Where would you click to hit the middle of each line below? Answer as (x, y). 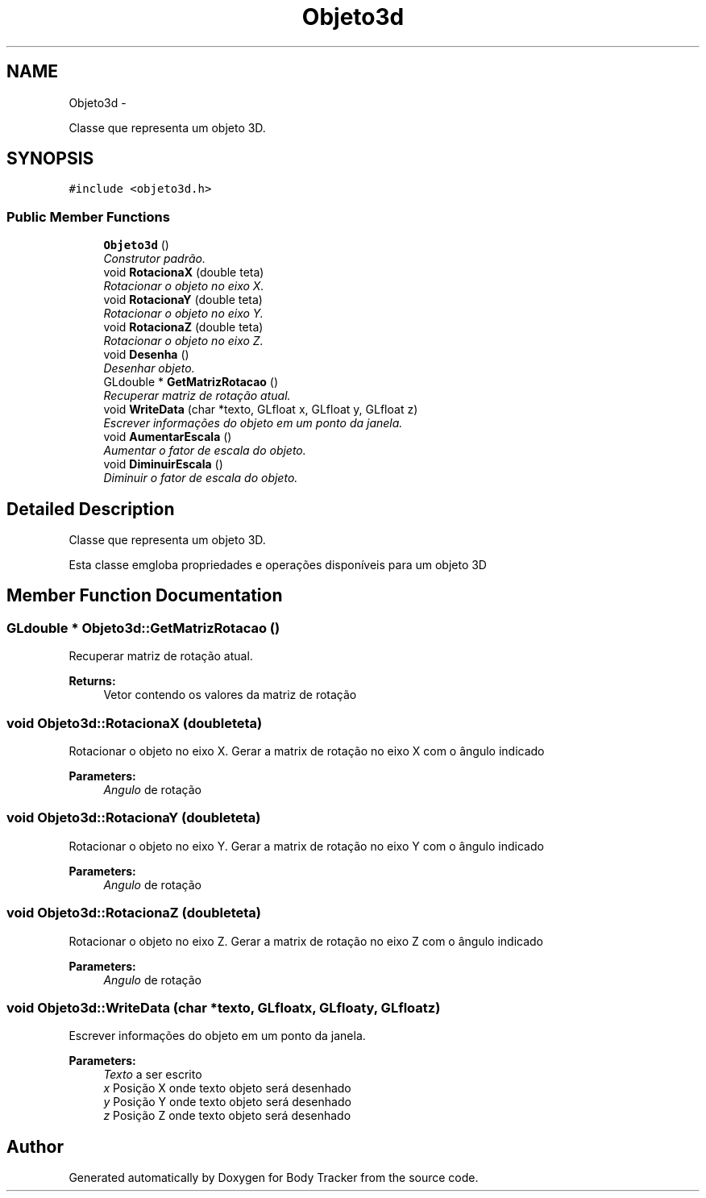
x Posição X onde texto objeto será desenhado (227, 1088)
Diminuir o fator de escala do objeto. (201, 478)
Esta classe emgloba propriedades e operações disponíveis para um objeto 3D (278, 565)
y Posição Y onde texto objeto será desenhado (227, 1102)
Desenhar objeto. (149, 368)
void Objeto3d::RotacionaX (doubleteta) (135, 723)
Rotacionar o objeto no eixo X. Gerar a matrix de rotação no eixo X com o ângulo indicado (307, 751)
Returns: (92, 681)
